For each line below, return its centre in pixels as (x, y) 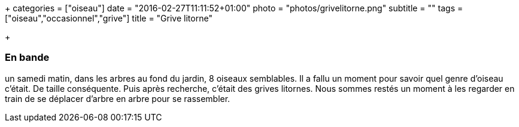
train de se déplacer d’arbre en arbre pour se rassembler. (118, 98)
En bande (27, 58)
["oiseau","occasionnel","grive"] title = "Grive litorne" (109, 18)
